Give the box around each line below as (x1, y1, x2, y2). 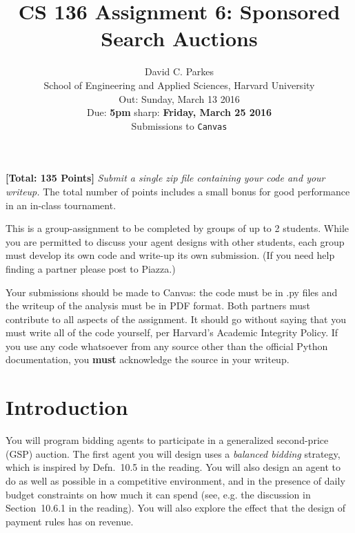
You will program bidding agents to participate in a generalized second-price (6, 433, 329, 447)
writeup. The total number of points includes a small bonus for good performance (6, 184, 350, 198)
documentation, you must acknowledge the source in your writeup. (6, 352, 290, 367)
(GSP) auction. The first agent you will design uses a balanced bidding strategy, (6, 446, 341, 461)
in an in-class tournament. (6, 197, 116, 212)
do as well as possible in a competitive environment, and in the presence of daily (6, 473, 345, 487)
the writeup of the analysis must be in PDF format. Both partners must (6, 298, 310, 313)
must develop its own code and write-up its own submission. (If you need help (6, 248, 335, 262)
